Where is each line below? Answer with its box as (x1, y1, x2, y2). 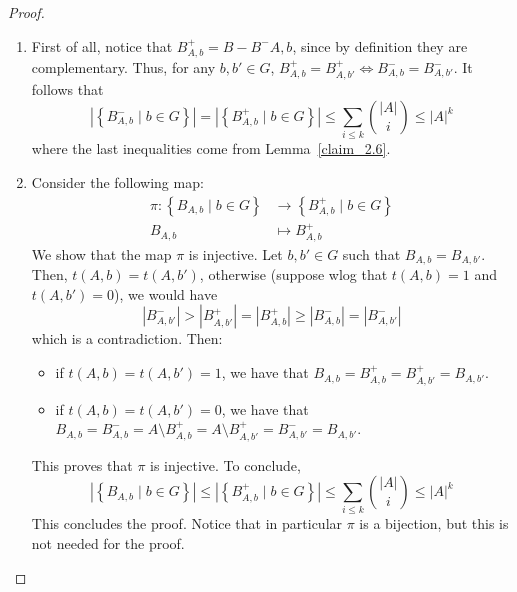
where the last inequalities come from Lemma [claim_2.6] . (31, 138, 391, 159)
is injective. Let (188, 243, 283, 264)
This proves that (31, 454, 133, 475)
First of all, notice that (31, 35, 173, 56)
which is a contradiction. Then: (31, 328, 223, 349)
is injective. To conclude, (150, 454, 301, 475)
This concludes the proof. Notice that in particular (31, 513, 343, 534)
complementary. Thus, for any (31, 57, 216, 78)
